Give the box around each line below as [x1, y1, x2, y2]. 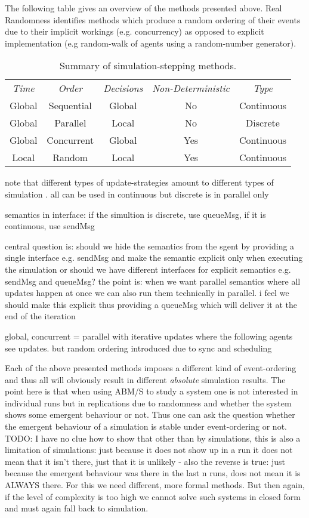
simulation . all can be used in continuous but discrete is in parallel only [5, 187, 269, 200]
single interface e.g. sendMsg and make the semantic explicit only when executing [5, 251, 303, 264]
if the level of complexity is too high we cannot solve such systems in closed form [5, 490, 301, 502]
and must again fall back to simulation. [5, 502, 149, 514]
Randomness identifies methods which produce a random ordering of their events [5, 13, 301, 26]
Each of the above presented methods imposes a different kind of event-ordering [5, 362, 296, 374]
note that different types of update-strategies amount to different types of [5, 176, 274, 189]
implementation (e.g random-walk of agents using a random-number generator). [5, 36, 296, 49]
